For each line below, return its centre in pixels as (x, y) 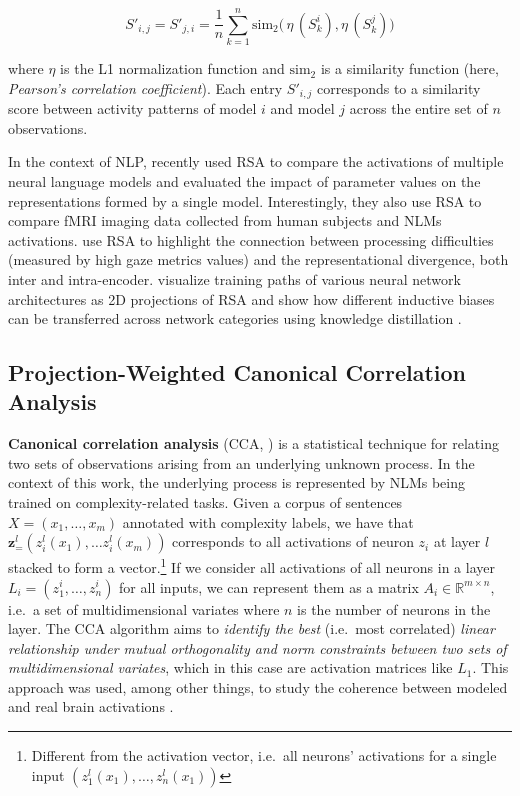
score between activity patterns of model (132, 108)
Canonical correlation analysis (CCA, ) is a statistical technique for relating (253, 443)
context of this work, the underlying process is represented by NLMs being (237, 482)
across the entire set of (418, 108)
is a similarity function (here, (409, 68)
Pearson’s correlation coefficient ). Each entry (145, 87)
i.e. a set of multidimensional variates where (144, 608)
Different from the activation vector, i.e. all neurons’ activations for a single (264, 755)
